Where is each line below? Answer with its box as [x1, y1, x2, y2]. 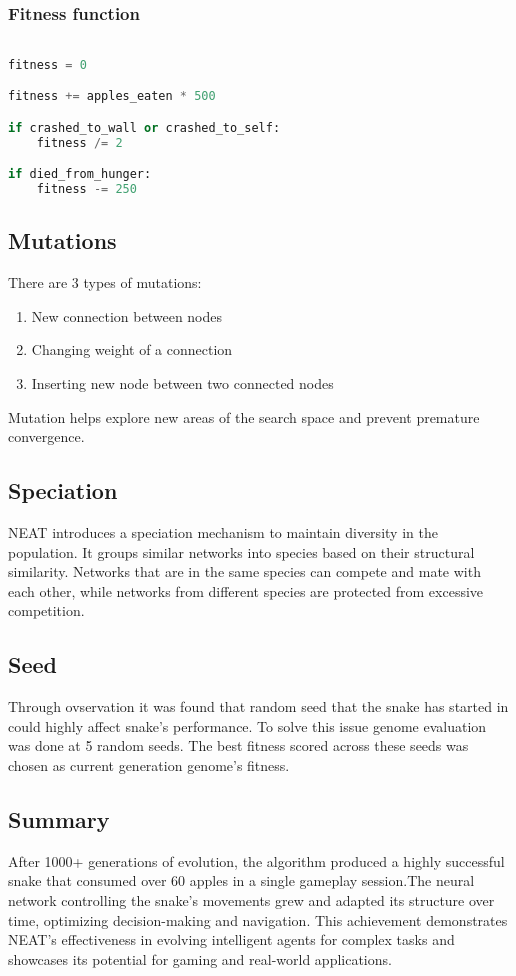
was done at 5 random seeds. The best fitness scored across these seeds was [8, 735, 469, 756]
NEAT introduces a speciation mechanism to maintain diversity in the [8, 522, 438, 543]
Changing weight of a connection [31, 339, 233, 360]
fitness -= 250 [36, 182, 137, 197]
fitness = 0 [8, 57, 87, 72]
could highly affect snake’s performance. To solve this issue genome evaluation [8, 715, 487, 736]
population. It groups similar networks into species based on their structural [8, 541, 475, 562]
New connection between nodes [31, 305, 223, 326]
